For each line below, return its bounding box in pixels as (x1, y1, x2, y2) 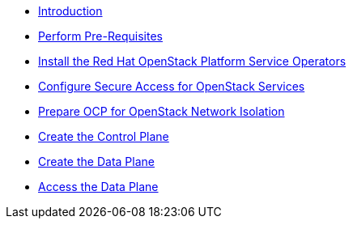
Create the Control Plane (38, 129, 169, 143)
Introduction (38, 4, 103, 18)
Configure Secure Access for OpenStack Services (38, 79, 305, 93)
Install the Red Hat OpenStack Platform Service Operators (38, 54, 347, 68)
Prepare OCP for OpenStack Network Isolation (38, 104, 285, 118)
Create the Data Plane (38, 155, 155, 168)
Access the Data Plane (38, 180, 159, 193)
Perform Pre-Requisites (38, 29, 163, 43)
